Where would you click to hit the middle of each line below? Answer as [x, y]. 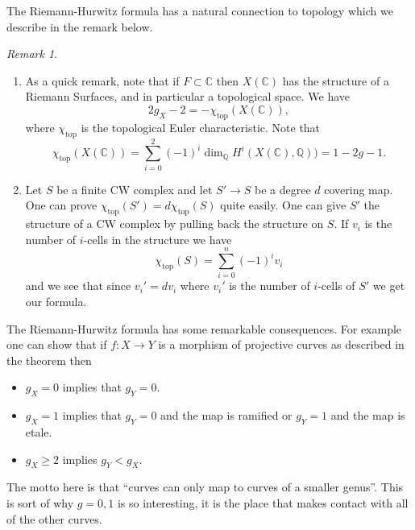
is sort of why [40, 502]
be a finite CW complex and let [135, 189]
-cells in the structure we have [158, 239]
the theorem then [49, 360]
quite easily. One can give [283, 205]
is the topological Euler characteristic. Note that [201, 127]
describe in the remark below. [80, 26]
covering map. [359, 189]
